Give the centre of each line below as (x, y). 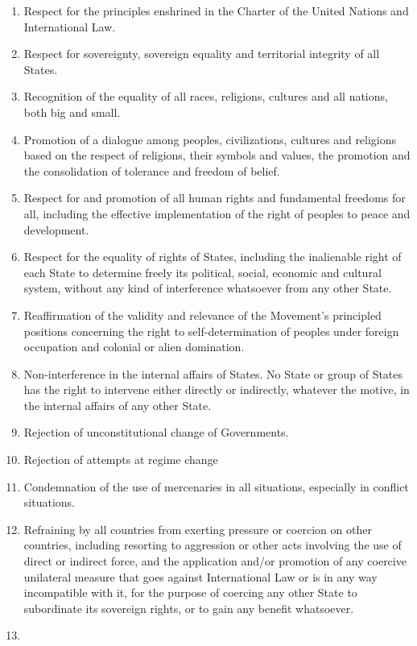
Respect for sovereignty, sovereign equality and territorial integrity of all (202, 54)
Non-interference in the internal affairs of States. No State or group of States (213, 373)
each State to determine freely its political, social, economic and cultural (202, 272)
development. (56, 229)
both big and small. (72, 112)
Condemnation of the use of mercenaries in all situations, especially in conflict (216, 486)
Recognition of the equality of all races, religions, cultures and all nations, (206, 96)
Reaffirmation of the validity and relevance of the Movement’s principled (202, 315)
